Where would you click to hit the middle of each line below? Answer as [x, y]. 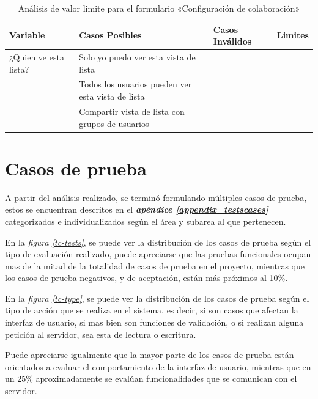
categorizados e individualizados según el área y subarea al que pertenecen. [146, 221]
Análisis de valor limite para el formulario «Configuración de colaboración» [159, 8]
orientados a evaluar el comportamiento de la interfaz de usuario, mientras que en [158, 366]
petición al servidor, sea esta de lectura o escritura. [101, 334]
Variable [27, 35]
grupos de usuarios [114, 123]
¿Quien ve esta [37, 57]
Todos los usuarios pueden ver [135, 84]
